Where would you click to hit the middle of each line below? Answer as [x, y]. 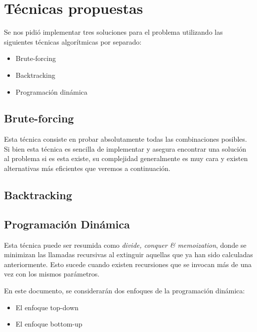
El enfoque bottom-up [49, 324]
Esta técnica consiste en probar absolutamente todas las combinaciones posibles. [126, 139]
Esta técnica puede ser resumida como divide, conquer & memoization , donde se [125, 245]
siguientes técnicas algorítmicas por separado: [73, 41]
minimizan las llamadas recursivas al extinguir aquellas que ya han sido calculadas [128, 254]
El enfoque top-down [47, 307]
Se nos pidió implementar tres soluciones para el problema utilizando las [113, 32]
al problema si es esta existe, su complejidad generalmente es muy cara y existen [126, 158]
